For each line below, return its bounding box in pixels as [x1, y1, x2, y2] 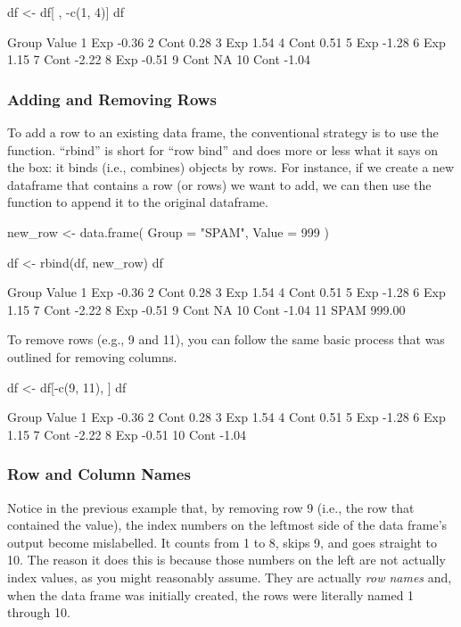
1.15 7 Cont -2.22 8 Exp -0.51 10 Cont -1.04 [7, 425, 247, 443]
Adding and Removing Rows [7, 87, 217, 110]
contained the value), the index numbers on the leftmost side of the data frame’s [7, 516, 448, 534]
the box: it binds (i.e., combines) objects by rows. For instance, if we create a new [7, 158, 455, 177]
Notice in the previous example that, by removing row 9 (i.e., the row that [7, 498, 415, 516]
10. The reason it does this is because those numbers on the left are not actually [7, 550, 446, 569]
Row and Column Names [7, 463, 191, 485]
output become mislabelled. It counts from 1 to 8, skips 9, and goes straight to [7, 532, 437, 551]
